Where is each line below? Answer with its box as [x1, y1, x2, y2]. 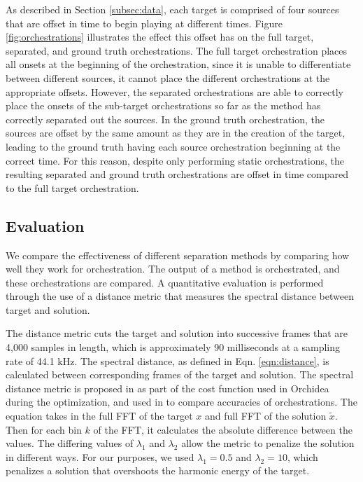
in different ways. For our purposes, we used [6, 449, 194, 464]
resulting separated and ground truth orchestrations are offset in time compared [6, 167, 348, 181]
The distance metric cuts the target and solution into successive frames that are [6, 326, 348, 340]
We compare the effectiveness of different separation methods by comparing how [6, 247, 350, 262]
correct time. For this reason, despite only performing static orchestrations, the [6, 153, 344, 167]
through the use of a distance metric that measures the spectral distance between [6, 289, 354, 303]
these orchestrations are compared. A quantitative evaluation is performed [6, 275, 324, 289]
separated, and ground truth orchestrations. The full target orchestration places [6, 43, 348, 57]
